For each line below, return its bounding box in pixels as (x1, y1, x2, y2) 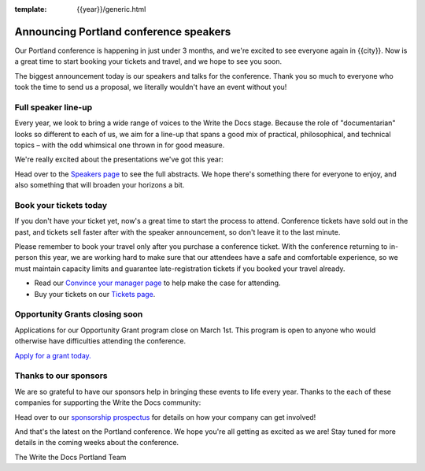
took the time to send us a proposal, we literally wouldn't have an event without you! (14, 83, 287, 92)
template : (14, 5, 47, 13)
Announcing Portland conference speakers (14, 24, 231, 39)
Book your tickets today (14, 199, 108, 210)
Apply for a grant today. (14, 350, 92, 360)
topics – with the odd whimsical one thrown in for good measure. (14, 140, 225, 150)
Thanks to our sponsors (14, 370, 108, 381)
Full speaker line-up (14, 102, 93, 113)
